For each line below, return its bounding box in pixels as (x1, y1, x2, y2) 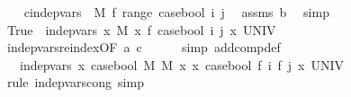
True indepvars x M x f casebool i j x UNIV (6, 20, 276, 39)
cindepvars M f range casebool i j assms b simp (23, 3, 329, 21)
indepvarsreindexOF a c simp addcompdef (6, 38, 281, 57)
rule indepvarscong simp (6, 73, 144, 92)
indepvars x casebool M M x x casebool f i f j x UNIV (19, 55, 345, 74)
